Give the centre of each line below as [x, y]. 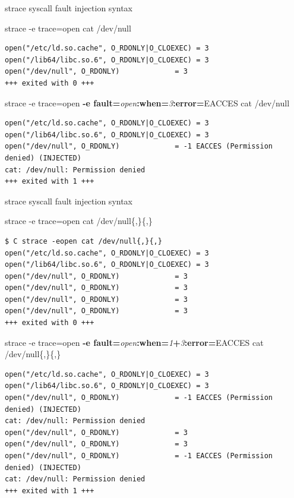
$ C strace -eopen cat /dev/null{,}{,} [83, 241]
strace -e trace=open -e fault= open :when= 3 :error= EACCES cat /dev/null [147, 103]
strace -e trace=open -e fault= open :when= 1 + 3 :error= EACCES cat [134, 342]
